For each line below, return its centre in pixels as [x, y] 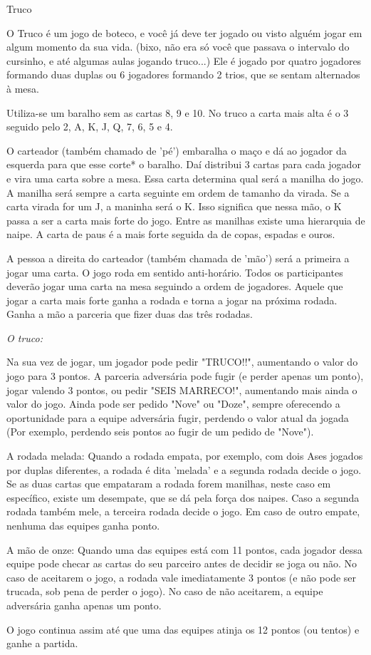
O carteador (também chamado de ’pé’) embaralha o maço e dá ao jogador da [177, 150]
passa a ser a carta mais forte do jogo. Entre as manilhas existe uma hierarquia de [186, 220]
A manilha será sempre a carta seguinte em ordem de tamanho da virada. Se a [178, 192]
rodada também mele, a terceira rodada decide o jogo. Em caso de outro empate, [183, 511]
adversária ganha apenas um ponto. [84, 605]
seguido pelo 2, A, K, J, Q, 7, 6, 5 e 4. [90, 127]
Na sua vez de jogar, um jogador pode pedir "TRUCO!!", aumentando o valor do [182, 362]
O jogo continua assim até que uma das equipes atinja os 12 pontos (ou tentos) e [183, 629]
